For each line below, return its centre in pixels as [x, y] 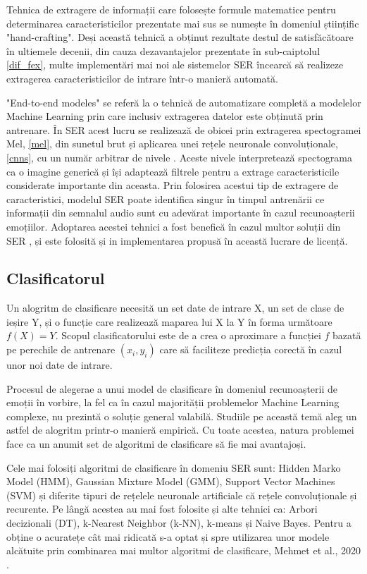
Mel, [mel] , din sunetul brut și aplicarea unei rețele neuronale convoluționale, [172, 143]
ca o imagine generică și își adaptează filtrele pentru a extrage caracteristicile [173, 171]
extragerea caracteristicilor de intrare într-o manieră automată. [142, 78]
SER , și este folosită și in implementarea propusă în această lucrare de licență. [177, 240]
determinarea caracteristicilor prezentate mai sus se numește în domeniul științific [183, 23]
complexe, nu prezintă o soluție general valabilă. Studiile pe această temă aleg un [182, 416]
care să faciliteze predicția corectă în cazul [251, 349]
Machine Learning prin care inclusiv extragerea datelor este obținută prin [165, 116]
